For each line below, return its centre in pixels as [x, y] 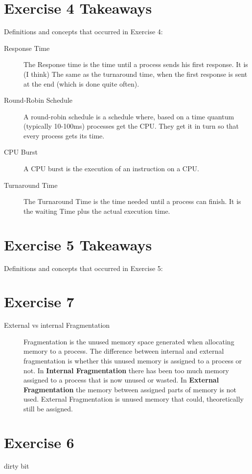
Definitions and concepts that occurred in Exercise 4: [83, 32]
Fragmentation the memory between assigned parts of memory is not [130, 389]
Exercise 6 [39, 442]
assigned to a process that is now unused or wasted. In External [121, 380]
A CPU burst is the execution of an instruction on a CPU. [111, 169]
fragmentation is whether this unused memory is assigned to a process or [133, 361]
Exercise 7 [39, 302]
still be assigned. [48, 409]
